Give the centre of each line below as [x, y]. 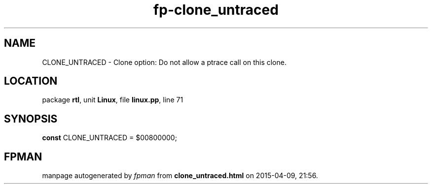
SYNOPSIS [31, 119]
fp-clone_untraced [216, 10]
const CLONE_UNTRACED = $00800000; [109, 138]
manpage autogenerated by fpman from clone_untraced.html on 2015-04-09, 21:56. [180, 176]
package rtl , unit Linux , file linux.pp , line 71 [113, 100]
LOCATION [31, 81]
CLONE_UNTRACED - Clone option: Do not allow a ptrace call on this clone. [164, 62]
